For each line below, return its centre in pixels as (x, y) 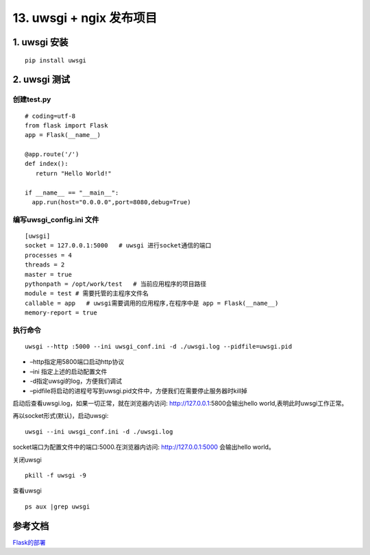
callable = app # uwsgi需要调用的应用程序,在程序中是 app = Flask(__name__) (152, 303)
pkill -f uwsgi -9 (56, 475)
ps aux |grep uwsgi (58, 506)
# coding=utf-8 (50, 116)
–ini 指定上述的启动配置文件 (69, 371)
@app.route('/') (52, 155)
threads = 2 (45, 265)
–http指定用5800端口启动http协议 (77, 362)
